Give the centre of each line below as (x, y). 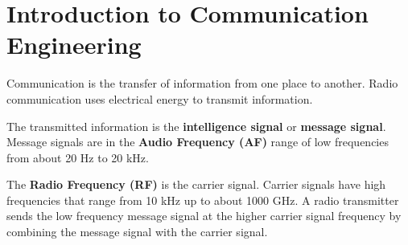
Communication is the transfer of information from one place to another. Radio (202, 83)
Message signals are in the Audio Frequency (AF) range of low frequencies (198, 142)
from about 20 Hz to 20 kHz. (78, 157)
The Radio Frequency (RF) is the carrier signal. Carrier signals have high (196, 184)
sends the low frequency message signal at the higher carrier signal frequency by (204, 216)
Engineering (74, 45)
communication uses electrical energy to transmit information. (160, 98)
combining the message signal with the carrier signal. (137, 232)
